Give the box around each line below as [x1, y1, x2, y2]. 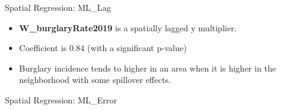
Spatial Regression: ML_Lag [5, 1, 111, 13]
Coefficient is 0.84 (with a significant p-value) [19, 41, 187, 54]
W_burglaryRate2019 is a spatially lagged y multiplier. [19, 21, 237, 34]
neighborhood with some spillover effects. [19, 73, 171, 86]
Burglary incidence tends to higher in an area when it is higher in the [19, 61, 276, 74]
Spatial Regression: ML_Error [5, 93, 118, 106]
